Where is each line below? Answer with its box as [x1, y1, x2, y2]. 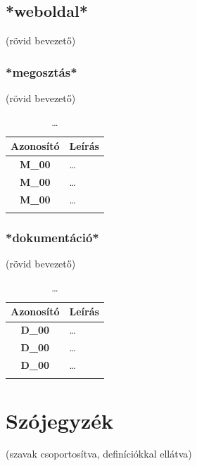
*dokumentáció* [6, 229, 99, 246]
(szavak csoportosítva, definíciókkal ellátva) [6, 446, 192, 461]
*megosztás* [6, 63, 77, 80]
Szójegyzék [6, 405, 113, 434]
